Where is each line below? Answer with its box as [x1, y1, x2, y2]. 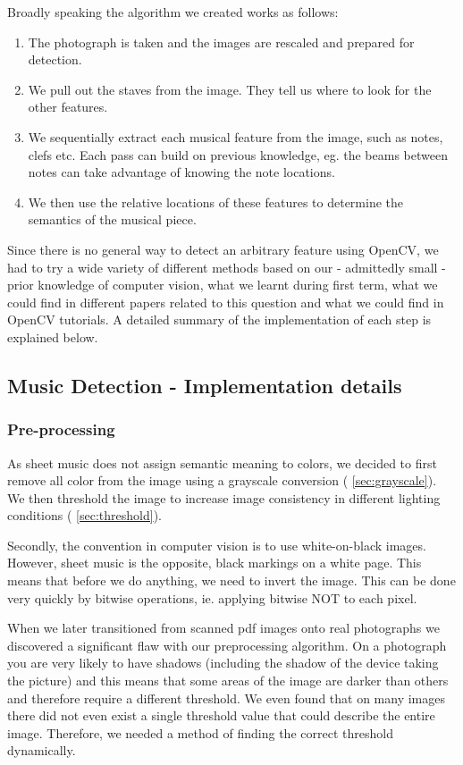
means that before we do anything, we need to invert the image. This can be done [7, 571, 456, 590]
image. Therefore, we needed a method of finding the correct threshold [7, 723, 393, 742]
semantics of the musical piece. [28, 210, 197, 229]
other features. [28, 97, 108, 116]
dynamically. [7, 741, 76, 760]
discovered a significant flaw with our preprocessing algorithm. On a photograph [7, 635, 447, 654]
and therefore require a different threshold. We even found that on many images [7, 688, 446, 707]
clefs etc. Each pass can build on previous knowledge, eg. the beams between [28, 145, 448, 164]
